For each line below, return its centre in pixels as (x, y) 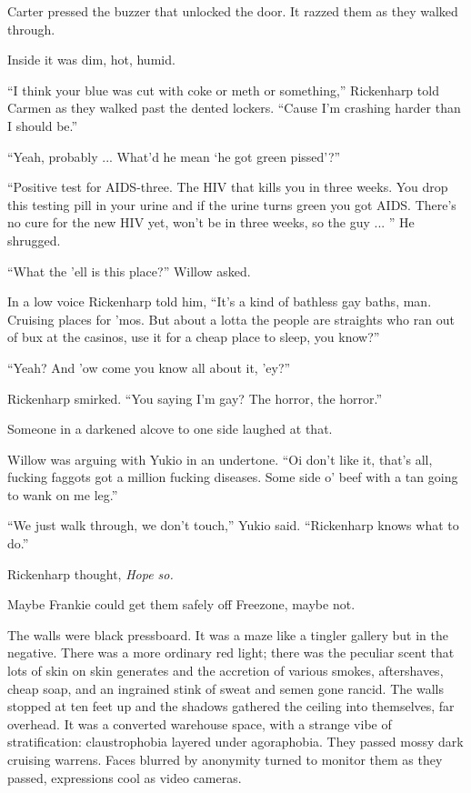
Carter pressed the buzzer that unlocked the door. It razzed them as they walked (233, 11)
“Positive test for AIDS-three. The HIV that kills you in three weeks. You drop (228, 187)
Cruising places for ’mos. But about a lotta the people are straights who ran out (231, 319)
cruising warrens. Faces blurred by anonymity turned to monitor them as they (225, 759)
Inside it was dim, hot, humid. (91, 60)
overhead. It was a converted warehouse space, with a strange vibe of (200, 723)
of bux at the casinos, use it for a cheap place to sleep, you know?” (194, 337)
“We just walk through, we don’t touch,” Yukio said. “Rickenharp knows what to (233, 525)
